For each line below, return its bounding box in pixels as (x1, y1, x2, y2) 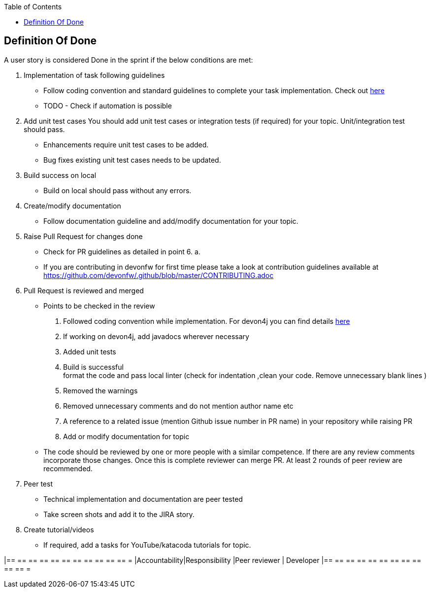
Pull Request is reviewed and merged (24, 286, 144, 295)
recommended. (43, 464, 93, 473)
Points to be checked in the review (43, 301, 155, 310)
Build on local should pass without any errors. (43, 186, 192, 195)
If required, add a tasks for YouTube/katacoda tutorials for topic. (43, 540, 251, 549)
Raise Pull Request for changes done (24, 232, 143, 241)
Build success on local (24, 171, 97, 179)
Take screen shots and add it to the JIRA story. (43, 510, 195, 519)
